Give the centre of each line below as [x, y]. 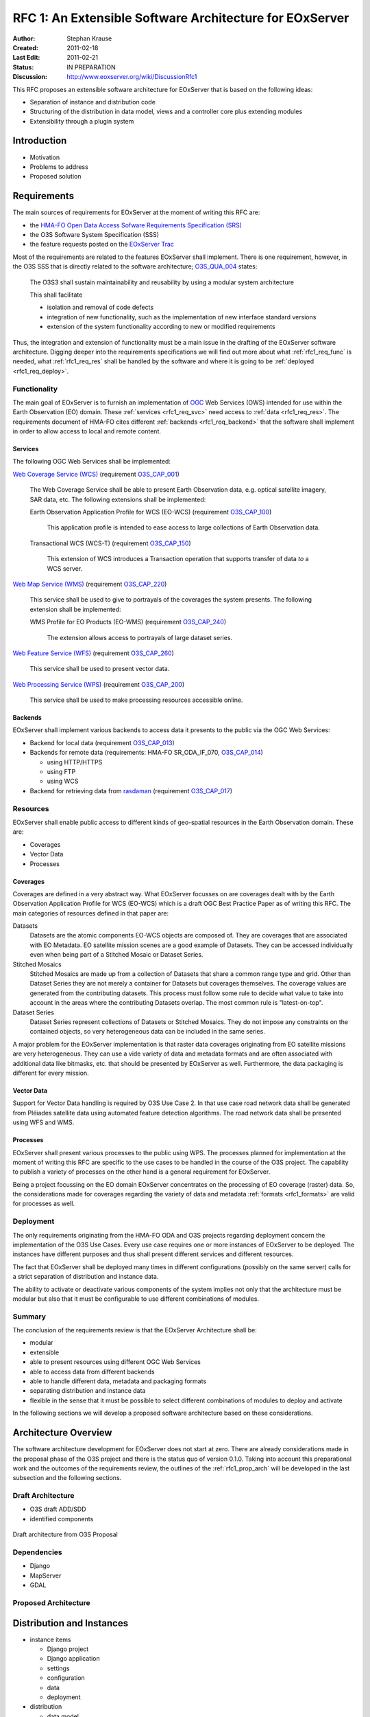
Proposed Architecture [51, 1602]
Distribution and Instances [71, 1623]
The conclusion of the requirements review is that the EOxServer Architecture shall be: [135, 1330]
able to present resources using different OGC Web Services [115, 1362]
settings [58, 1668]
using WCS [63, 781]
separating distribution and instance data [88, 1391]
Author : [24, 38]
